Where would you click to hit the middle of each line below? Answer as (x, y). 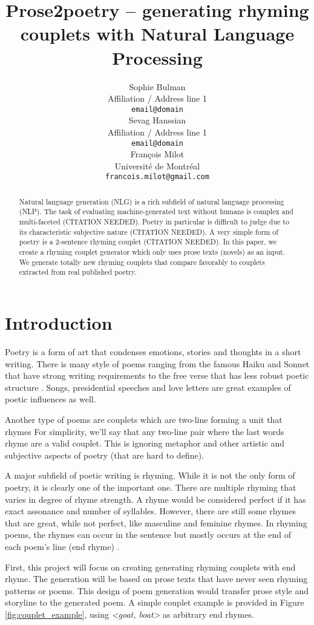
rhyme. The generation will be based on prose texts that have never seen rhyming (156, 579)
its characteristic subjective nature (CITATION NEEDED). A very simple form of (149, 231)
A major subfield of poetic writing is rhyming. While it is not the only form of (150, 475)
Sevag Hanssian (157, 120)
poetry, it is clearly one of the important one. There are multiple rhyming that (151, 487)
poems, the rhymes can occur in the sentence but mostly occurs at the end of (148, 535)
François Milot (157, 154)
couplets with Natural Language (157, 34)
